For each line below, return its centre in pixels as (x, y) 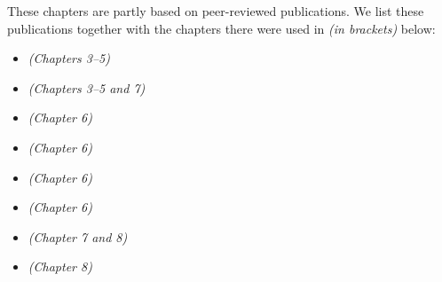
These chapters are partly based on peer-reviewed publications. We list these (216, 11)
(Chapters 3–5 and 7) (87, 87)
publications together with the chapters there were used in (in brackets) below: (221, 28)
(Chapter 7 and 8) (78, 236)
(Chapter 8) (60, 266)
